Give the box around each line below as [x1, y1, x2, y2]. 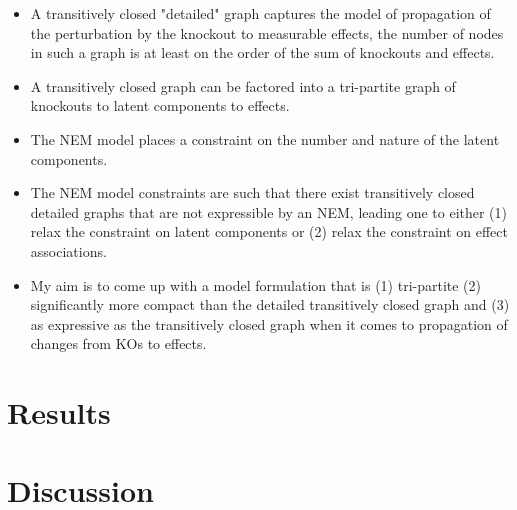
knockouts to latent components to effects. [30, 95, 290, 116]
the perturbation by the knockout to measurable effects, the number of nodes [30, 22, 504, 43]
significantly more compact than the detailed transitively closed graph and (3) [30, 294, 510, 315]
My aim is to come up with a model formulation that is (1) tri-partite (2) [30, 274, 482, 295]
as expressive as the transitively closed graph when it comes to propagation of [30, 313, 508, 334]
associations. [30, 240, 107, 261]
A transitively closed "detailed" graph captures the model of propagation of [30, 3, 491, 23]
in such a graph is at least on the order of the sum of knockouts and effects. [30, 42, 495, 63]
